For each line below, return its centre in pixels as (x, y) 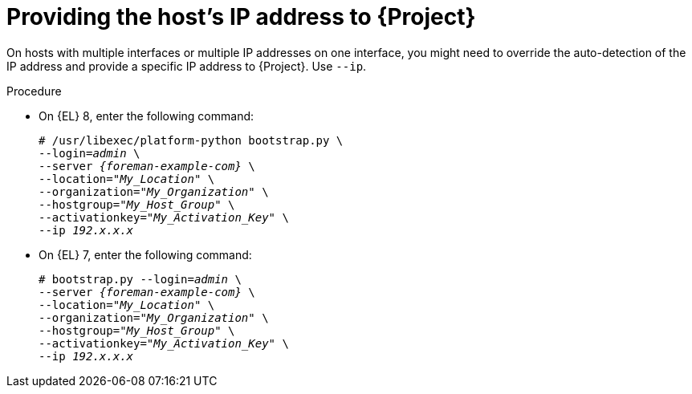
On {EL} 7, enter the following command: (145, 254)
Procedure (34, 91)
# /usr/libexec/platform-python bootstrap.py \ (191, 140)
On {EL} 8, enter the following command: (147, 116)
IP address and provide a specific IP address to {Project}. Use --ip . (187, 66)
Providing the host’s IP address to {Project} (241, 17)
